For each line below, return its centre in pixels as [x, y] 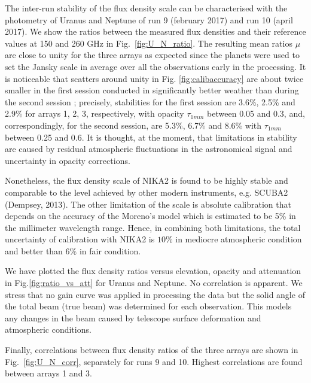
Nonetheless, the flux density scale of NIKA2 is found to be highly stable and [147, 180]
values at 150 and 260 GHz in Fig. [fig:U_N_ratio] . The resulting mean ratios [149, 43]
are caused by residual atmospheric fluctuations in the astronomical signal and [149, 149]
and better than [34, 250]
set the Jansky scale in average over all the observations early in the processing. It [155, 66]
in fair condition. [110, 250]
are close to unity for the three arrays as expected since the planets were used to [152, 55]
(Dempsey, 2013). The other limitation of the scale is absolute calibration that [148, 204]
